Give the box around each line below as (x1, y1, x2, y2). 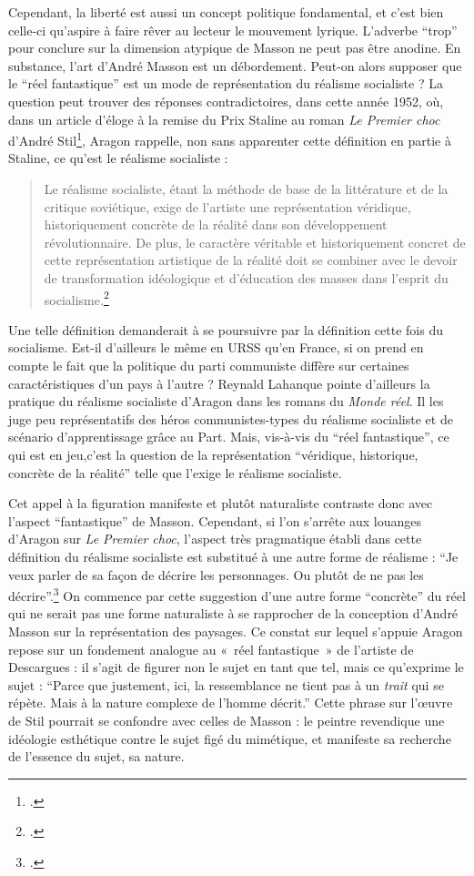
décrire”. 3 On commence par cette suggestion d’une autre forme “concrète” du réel (8, 584, 466, 605)
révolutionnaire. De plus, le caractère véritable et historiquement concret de (44, 232, 466, 251)
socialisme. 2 (44, 287, 109, 309)
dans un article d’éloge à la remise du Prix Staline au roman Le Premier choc (8, 109, 440, 128)
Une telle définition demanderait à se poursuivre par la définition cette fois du (8, 320, 443, 339)
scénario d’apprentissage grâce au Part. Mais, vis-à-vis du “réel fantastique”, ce (8, 427, 449, 446)
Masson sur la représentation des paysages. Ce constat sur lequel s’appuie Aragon (8, 621, 463, 640)
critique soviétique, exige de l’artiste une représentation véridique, (44, 197, 411, 216)
